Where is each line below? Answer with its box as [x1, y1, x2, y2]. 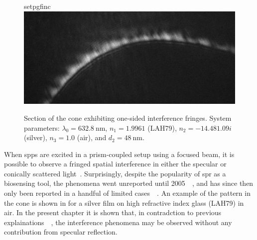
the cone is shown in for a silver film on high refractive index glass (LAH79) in [4, 197, 244, 208]
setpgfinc [24, 1, 51, 11]
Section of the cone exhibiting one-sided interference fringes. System [24, 112, 232, 123]
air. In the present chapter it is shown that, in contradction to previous [4, 207, 222, 218]
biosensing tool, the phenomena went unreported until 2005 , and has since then [4, 178, 254, 188]
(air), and [77, 132, 107, 143]
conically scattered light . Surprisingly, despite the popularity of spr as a [4, 168, 226, 178]
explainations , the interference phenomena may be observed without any [4, 217, 232, 227]
